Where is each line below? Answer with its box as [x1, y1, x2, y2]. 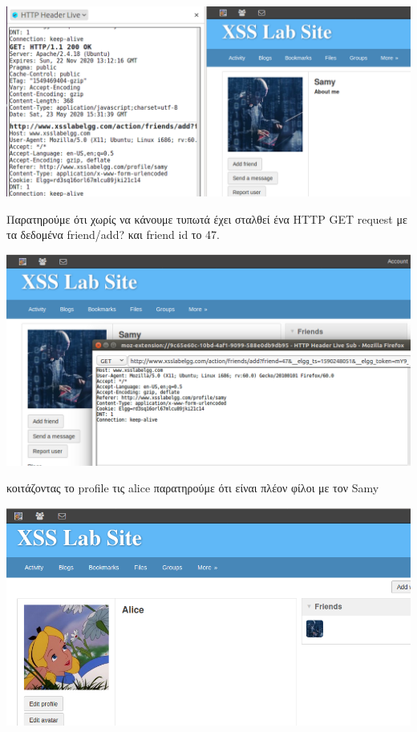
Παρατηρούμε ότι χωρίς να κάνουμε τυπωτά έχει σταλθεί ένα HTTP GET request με [6, 210, 407, 227]
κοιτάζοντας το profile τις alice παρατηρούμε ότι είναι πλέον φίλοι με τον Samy [6, 479, 379, 496]
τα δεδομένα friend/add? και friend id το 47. [6, 226, 221, 243]
